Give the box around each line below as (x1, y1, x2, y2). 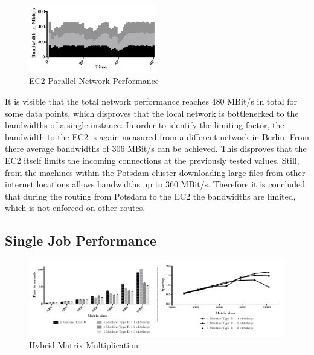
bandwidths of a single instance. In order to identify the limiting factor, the (5, 119, 284, 131)
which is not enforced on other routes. (5, 201, 146, 214)
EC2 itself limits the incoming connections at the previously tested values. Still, (5, 154, 300, 166)
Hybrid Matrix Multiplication (29, 339, 138, 351)
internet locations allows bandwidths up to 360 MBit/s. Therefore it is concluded (5, 178, 305, 191)
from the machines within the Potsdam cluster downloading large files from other (5, 166, 306, 178)
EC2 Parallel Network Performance (29, 74, 159, 87)
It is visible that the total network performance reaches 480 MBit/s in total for (5, 95, 298, 107)
